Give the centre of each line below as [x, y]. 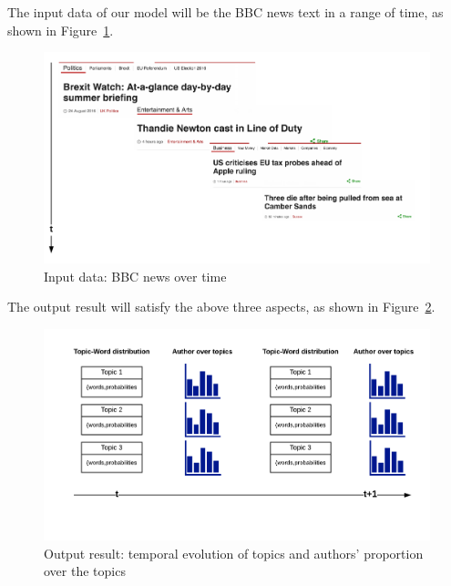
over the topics [85, 571]
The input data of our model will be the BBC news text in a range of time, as [225, 12]
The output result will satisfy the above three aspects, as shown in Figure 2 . [221, 307]
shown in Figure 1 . [61, 30]
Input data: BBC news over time [135, 276]
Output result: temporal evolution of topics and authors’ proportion [234, 553]
